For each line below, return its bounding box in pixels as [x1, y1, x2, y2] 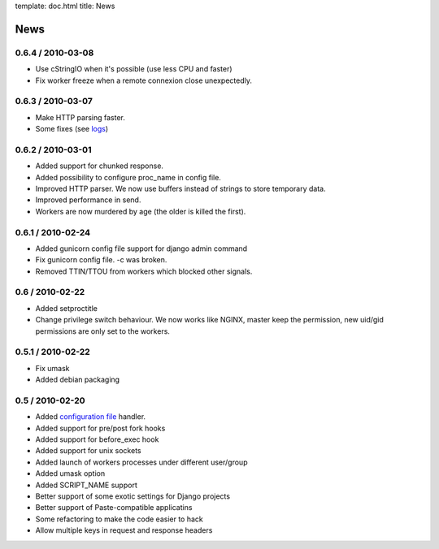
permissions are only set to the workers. [35, 326, 171, 336]
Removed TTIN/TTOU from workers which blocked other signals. [35, 266, 253, 276]
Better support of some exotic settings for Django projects [35, 491, 231, 501]
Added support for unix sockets [35, 446, 141, 456]
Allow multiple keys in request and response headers [35, 525, 213, 535]
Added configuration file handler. [35, 412, 146, 421]
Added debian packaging [35, 374, 120, 385]
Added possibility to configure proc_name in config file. [35, 172, 221, 182]
